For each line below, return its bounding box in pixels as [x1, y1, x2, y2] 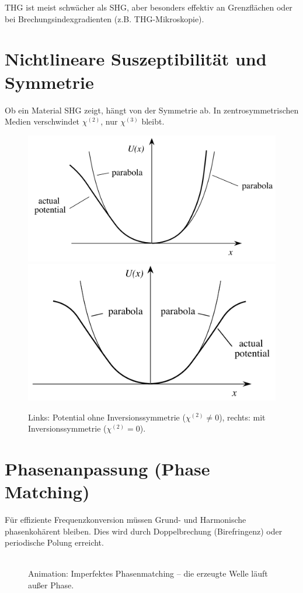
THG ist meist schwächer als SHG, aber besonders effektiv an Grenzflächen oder [5, 1, 292, 13]
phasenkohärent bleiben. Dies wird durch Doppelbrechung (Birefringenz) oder [5, 525, 283, 537]
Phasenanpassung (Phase [5, 456, 210, 480]
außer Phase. [28, 578, 74, 591]
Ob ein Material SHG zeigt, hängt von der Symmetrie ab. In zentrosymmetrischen [5, 104, 299, 116]
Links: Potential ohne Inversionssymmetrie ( [28, 411, 186, 423]
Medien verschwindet [5, 115, 80, 127]
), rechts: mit [219, 411, 266, 423]
